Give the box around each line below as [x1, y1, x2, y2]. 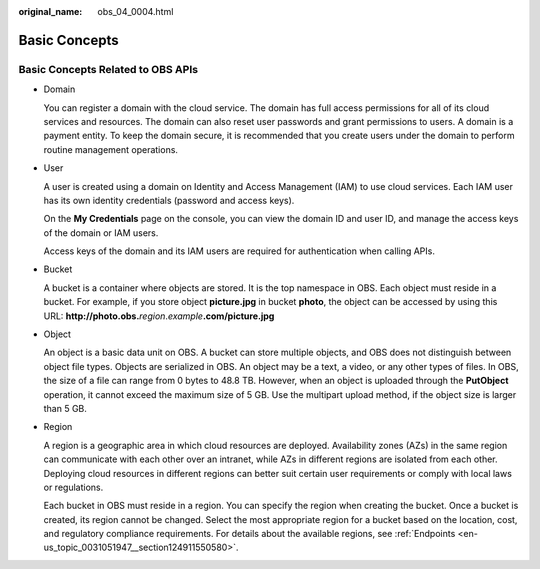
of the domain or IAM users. [43, 226, 159, 239]
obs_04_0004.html [97, 6, 174, 17]
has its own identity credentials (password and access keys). [43, 194, 295, 206]
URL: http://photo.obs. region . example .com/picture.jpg [43, 310, 275, 322]
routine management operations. [43, 143, 179, 155]
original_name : [18, 6, 83, 17]
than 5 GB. [43, 402, 87, 414]
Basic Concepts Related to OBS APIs [18, 62, 199, 76]
